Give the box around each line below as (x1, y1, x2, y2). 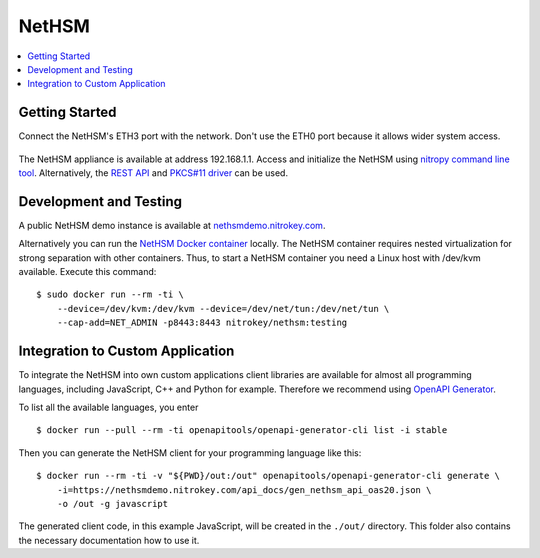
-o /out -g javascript (56, 498, 169, 509)
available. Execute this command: (18, 266, 157, 278)
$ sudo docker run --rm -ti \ (36, 289, 185, 300)
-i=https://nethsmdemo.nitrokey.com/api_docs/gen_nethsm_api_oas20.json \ (56, 484, 432, 495)
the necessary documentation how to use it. (18, 534, 200, 546)
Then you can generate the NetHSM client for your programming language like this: (18, 446, 362, 459)
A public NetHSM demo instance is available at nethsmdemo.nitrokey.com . (18, 219, 326, 231)
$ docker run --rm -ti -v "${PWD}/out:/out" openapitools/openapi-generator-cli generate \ (36, 470, 500, 482)
